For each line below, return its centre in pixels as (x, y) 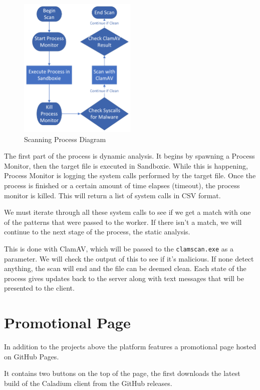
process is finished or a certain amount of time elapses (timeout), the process (122, 185)
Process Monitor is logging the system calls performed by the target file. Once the (130, 175)
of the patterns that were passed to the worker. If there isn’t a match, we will (123, 222)
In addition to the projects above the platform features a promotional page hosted (130, 347)
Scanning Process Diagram (65, 139)
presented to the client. (39, 288)
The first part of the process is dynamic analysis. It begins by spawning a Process (129, 156)
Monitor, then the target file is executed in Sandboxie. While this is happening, (126, 165)
